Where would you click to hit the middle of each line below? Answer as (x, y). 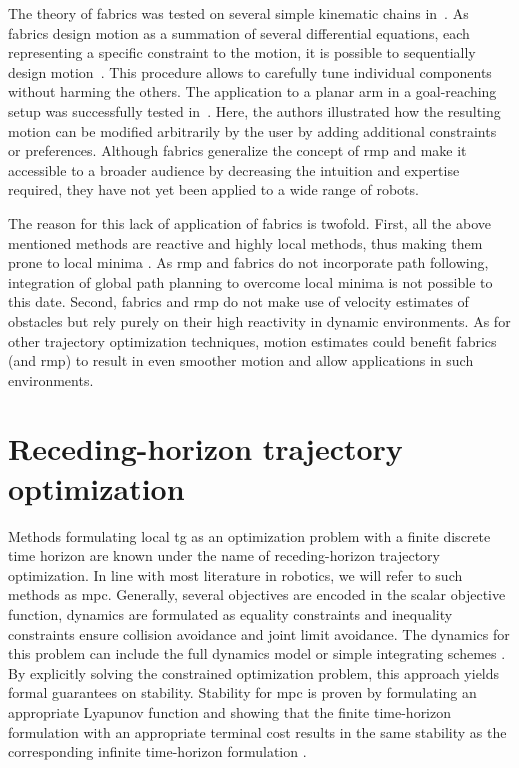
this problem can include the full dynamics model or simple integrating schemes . (257, 653)
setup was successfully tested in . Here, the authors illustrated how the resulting (254, 110)
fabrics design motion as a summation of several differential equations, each (239, 32)
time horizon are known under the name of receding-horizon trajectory (224, 555)
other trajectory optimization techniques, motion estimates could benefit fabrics (252, 340)
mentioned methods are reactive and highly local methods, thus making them (245, 242)
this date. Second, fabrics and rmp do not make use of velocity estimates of (238, 301)
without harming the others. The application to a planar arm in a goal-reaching (252, 91)
